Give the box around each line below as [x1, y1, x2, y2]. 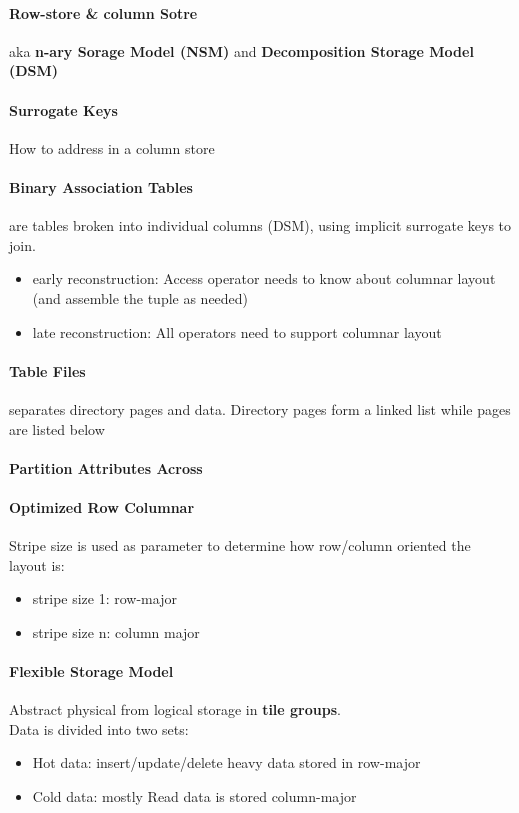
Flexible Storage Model [9, 661, 174, 682]
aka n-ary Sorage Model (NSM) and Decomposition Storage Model [9, 40, 474, 61]
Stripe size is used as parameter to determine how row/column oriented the [9, 535, 471, 556]
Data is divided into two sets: [9, 718, 189, 739]
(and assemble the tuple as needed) [32, 287, 249, 308]
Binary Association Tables [9, 176, 193, 197]
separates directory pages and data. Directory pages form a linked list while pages [9, 398, 511, 419]
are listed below [9, 418, 105, 439]
